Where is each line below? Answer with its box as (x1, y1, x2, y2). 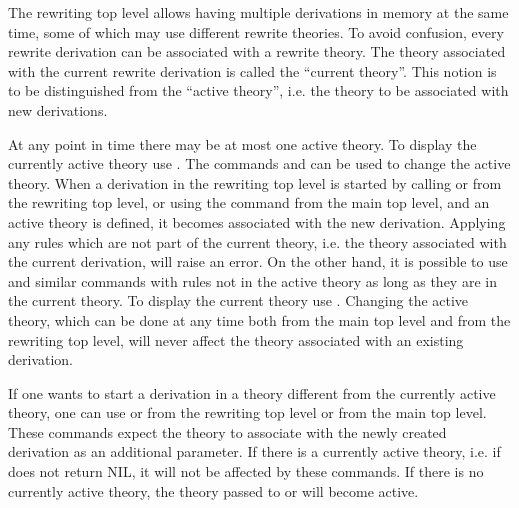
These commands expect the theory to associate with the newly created (8, 421, 447, 442)
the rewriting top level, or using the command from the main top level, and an (8, 192, 490, 213)
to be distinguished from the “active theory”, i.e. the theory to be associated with (8, 80, 509, 101)
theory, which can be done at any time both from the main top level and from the (8, 309, 511, 330)
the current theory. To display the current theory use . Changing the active (8, 290, 469, 311)
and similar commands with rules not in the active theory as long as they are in (8, 270, 497, 291)
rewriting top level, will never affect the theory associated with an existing (8, 329, 464, 350)
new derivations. (8, 99, 108, 120)
